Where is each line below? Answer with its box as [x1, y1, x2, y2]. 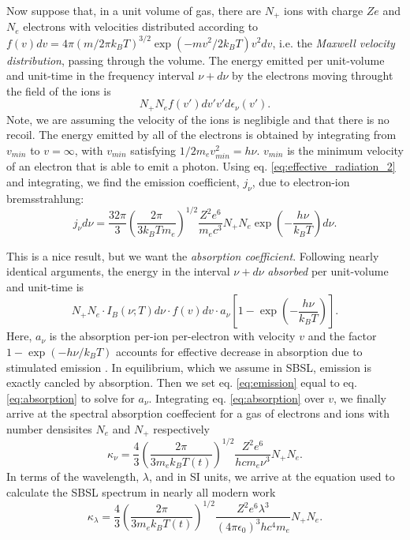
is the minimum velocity [287, 141, 404, 158]
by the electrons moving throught [232, 67, 393, 84]
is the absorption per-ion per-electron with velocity [49, 328, 296, 344]
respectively [153, 420, 210, 437]
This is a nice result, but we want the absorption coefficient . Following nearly [6, 247, 379, 264]
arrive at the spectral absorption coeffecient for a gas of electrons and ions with [6, 405, 389, 422]
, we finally [334, 389, 386, 406]
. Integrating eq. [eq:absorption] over [148, 389, 325, 406]
